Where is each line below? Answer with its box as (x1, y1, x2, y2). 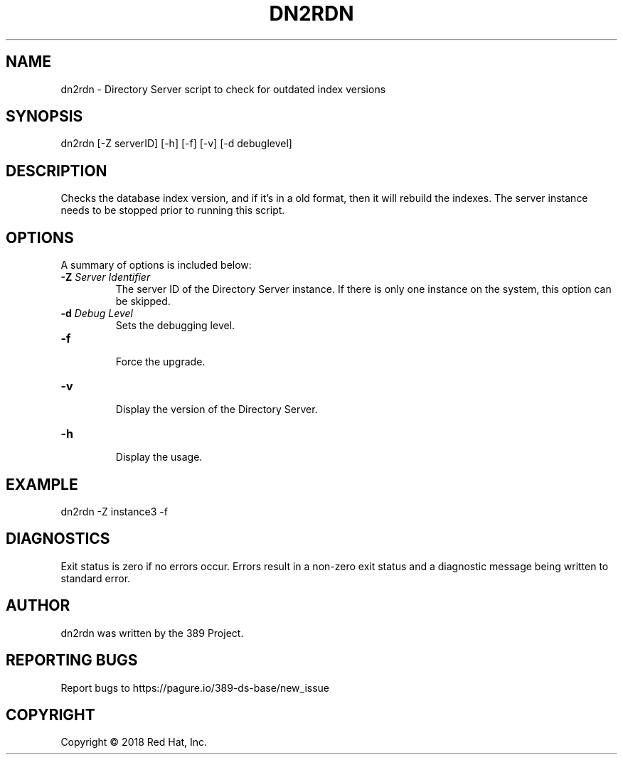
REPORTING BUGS (6, 651, 138, 670)
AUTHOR (6, 596, 70, 615)
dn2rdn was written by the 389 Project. (60, 626, 244, 639)
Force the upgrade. (115, 355, 206, 368)
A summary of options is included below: (60, 259, 252, 272)
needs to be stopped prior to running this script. (60, 204, 285, 217)
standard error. (60, 572, 131, 584)
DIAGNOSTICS (6, 530, 110, 548)
